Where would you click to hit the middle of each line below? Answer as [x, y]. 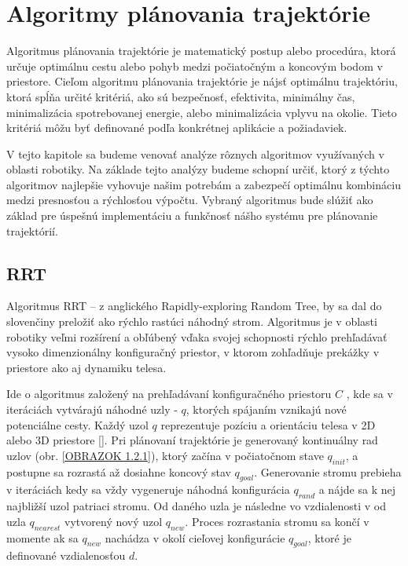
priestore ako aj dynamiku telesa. [86, 367]
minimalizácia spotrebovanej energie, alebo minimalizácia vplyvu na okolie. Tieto [202, 112]
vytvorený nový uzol [114, 521]
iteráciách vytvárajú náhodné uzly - [92, 409]
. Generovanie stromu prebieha [328, 471]
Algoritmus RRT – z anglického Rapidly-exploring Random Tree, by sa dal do [194, 306]
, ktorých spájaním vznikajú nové [266, 409]
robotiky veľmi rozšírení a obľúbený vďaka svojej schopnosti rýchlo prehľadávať [197, 336]
